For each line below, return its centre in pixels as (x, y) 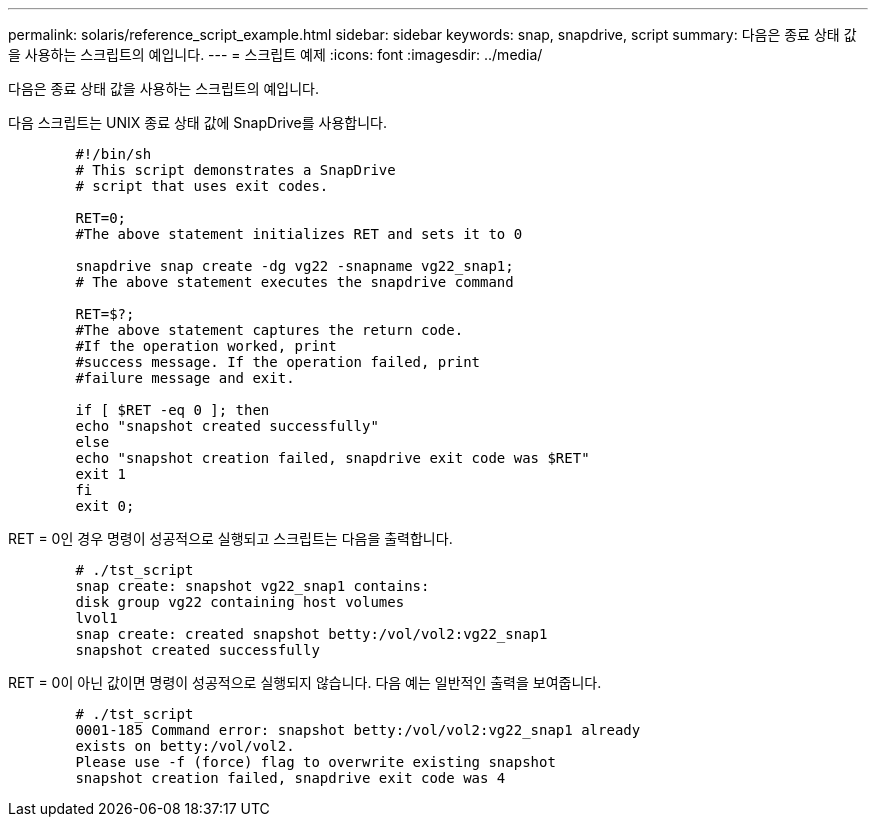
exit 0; (105, 506)
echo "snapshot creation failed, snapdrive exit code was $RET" (332, 458)
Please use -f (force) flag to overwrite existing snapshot (315, 762)
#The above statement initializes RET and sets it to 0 (299, 234)
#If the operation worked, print (206, 346)
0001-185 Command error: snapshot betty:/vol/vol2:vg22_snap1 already (358, 730)
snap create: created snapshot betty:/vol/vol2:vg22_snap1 (311, 634)
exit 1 (101, 474)
